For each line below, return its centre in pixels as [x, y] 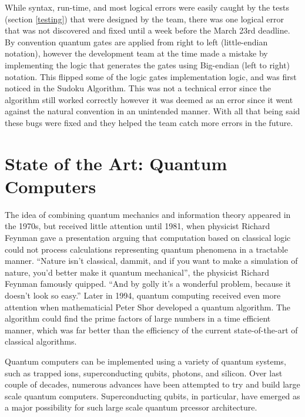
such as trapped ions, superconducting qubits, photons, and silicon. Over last [144, 373]
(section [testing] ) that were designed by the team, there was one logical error [144, 19]
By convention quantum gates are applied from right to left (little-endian [136, 42]
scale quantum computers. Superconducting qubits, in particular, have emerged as [152, 396]
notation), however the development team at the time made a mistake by [136, 53]
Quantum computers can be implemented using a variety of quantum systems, [145, 361]
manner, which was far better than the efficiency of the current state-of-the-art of [151, 330]
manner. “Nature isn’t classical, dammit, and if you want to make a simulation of [151, 261]
